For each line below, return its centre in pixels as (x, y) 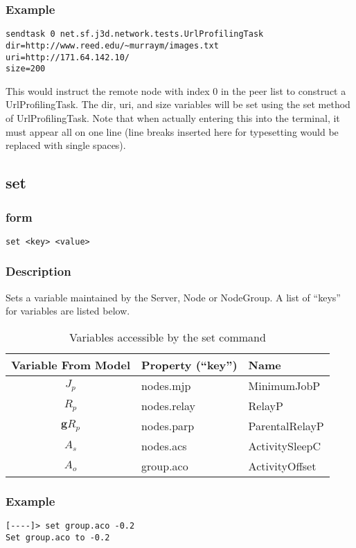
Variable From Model (71, 364)
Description (38, 271)
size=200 (26, 69)
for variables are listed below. (68, 311)
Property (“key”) (189, 364)
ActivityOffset (282, 466)
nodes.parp (168, 425)
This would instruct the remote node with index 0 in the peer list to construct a (176, 90)
